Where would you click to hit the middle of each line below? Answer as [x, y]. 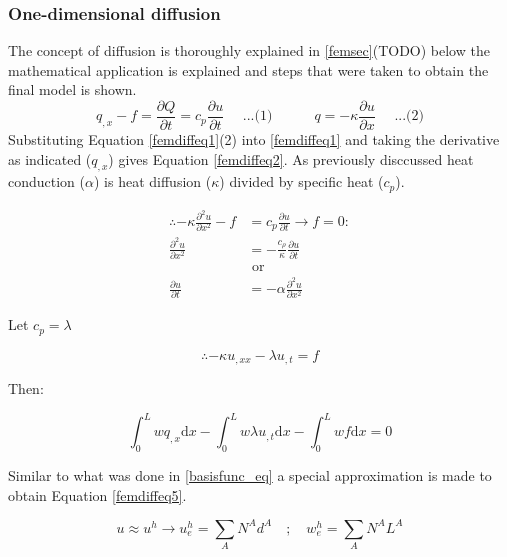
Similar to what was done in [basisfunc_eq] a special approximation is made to [250, 475]
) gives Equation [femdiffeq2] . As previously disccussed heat [291, 158]
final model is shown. [72, 89]
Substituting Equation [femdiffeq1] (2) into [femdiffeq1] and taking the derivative [254, 139]
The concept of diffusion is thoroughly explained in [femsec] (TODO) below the [249, 50]
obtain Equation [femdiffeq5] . [97, 494]
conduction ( [47, 181]
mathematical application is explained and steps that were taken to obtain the [248, 69]
